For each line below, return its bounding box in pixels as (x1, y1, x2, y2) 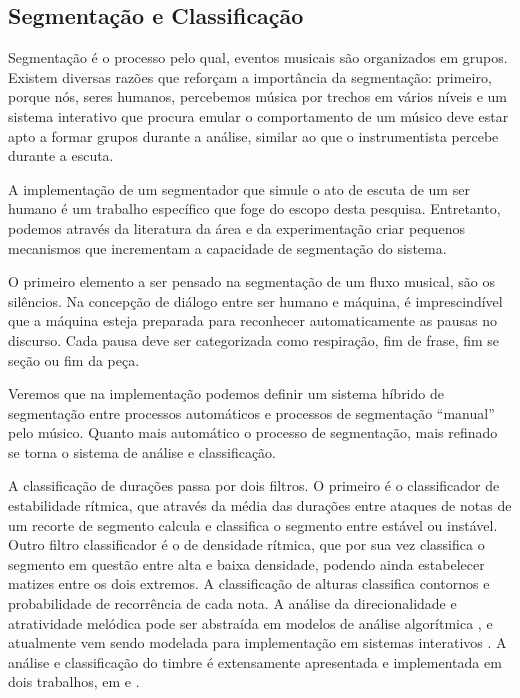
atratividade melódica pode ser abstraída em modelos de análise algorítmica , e (8, 612, 493, 633)
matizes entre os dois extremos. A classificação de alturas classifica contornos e (8, 573, 490, 594)
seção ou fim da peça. (8, 349, 140, 370)
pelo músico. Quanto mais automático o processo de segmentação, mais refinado (8, 422, 498, 443)
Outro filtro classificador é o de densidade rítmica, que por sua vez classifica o (8, 534, 485, 555)
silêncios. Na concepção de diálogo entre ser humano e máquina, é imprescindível (8, 290, 503, 311)
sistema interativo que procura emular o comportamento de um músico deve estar (8, 105, 509, 126)
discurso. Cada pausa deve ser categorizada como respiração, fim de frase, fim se (8, 329, 500, 350)
